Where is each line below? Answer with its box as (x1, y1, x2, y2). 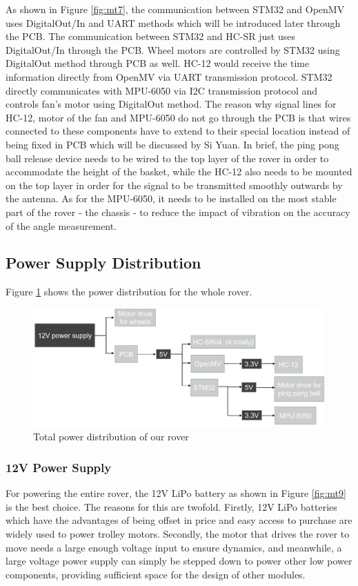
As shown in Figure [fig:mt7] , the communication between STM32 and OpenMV (6, 2, 345, 16)
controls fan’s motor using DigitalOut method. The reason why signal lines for (6, 97, 337, 111)
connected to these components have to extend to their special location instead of (6, 124, 350, 138)
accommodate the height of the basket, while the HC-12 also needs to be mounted (6, 164, 352, 179)
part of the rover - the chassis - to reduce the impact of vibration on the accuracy (6, 204, 350, 219)
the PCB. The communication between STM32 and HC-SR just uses (6, 29, 295, 43)
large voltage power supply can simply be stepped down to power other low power (6, 554, 352, 568)
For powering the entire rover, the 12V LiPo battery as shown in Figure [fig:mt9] (6, 486, 346, 500)
